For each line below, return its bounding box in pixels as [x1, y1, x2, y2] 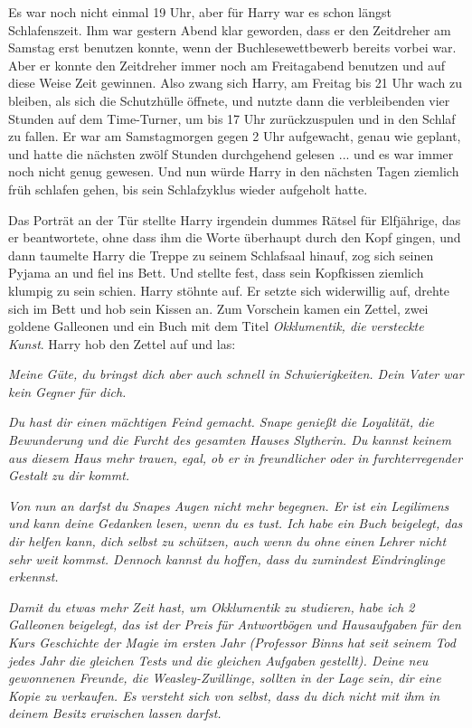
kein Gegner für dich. [8, 382, 127, 401]
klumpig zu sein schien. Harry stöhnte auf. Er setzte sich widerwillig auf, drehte [8, 280, 450, 299]
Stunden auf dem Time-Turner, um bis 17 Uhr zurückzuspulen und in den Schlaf [8, 109, 456, 128]
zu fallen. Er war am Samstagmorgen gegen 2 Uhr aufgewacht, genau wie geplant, [8, 127, 461, 146]
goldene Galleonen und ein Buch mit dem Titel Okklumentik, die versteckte [8, 317, 424, 336]
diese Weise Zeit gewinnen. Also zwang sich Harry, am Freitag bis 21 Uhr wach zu [8, 73, 462, 92]
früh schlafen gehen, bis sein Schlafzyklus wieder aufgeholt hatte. [8, 179, 368, 198]
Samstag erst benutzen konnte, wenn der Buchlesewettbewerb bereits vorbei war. [8, 38, 457, 57]
